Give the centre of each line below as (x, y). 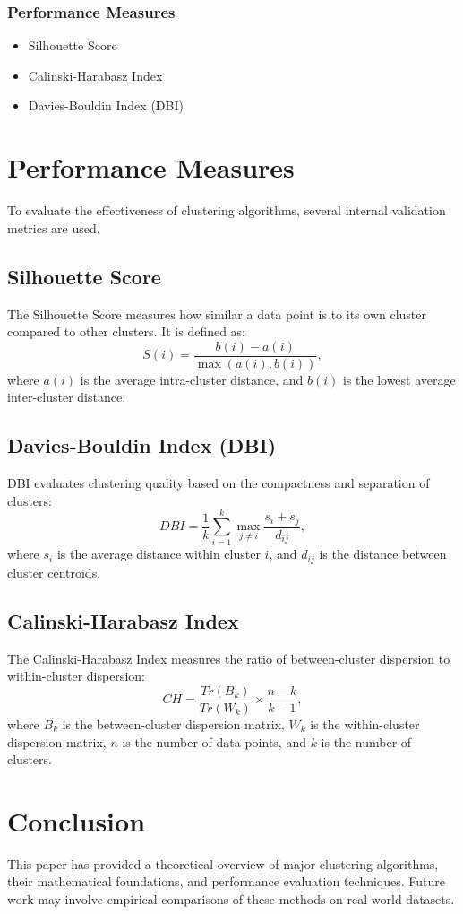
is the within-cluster (365, 723)
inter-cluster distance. (67, 397)
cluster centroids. (54, 572)
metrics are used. (54, 227)
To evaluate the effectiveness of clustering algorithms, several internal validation (227, 210)
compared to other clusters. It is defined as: (127, 331)
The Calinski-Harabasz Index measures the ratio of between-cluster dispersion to (229, 658)
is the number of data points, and (214, 741)
